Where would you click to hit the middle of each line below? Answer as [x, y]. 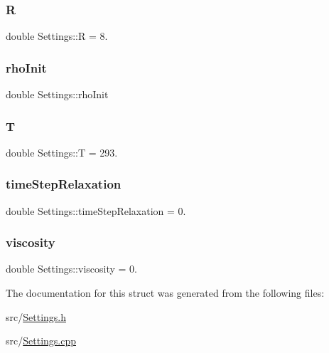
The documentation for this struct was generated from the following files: [165, 293]
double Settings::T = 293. [62, 152]
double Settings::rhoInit [57, 94]
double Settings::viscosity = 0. [71, 269]
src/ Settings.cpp [41, 341]
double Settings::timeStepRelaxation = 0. [96, 210]
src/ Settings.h [36, 316]
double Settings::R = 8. [57, 36]
